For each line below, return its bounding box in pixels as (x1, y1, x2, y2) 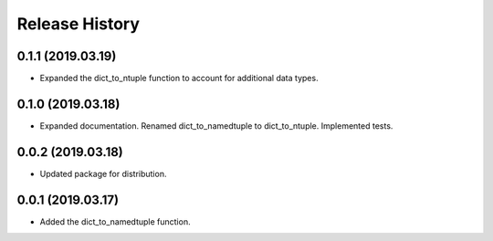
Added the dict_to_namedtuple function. (39, 215, 191, 227)
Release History (16, 14, 141, 34)
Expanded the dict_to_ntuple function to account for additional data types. (39, 73, 319, 84)
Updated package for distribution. (39, 168, 167, 179)
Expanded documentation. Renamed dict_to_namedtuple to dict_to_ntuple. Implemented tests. (39, 120, 393, 131)
